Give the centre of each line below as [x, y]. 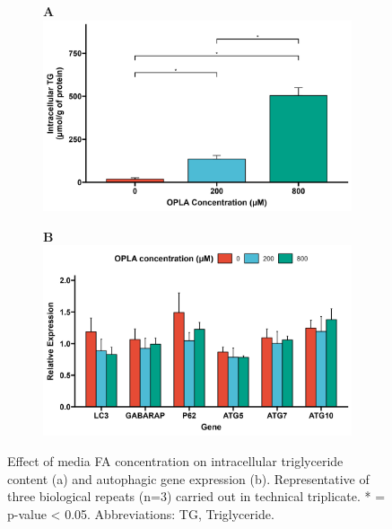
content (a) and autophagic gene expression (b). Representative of [188, 478]
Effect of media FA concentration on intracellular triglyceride [175, 461]
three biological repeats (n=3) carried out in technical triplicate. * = [196, 496]
